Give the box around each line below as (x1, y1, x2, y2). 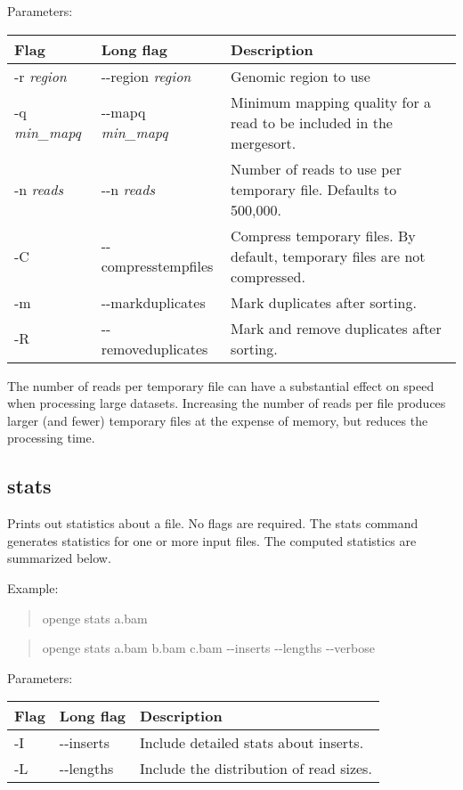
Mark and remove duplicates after (231, 317, 442, 338)
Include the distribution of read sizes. (140, 758, 372, 779)
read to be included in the (231, 111, 393, 133)
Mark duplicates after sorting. (231, 291, 417, 313)
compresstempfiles (101, 256, 214, 277)
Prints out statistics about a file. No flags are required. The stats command (7, 514, 418, 533)
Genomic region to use (231, 65, 370, 86)
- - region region (101, 65, 191, 86)
